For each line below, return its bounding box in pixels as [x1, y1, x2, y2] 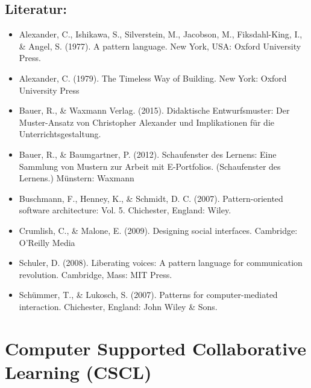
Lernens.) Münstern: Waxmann [19, 172, 134, 184]
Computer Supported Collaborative [5, 335, 306, 360]
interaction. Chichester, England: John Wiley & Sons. [19, 300, 218, 312]
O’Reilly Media [19, 236, 75, 248]
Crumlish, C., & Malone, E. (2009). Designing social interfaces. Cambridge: [19, 224, 298, 236]
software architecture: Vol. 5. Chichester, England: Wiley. [19, 204, 231, 216]
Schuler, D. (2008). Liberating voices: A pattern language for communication [19, 256, 303, 269]
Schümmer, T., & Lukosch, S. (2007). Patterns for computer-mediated [19, 288, 278, 301]
